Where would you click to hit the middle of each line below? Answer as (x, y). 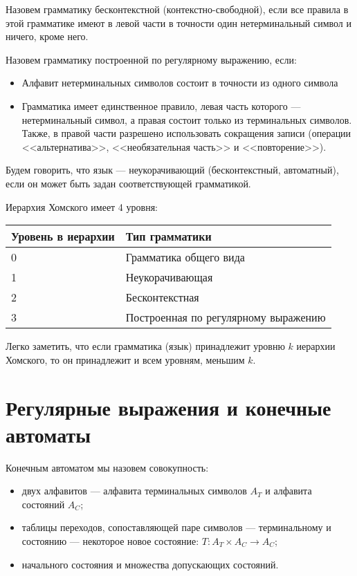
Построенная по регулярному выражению (226, 317)
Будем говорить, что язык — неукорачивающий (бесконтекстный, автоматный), (172, 170)
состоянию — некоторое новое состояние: (110, 541)
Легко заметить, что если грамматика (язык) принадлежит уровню (145, 346)
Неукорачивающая (169, 277)
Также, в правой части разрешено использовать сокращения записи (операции (186, 133)
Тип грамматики (168, 236)
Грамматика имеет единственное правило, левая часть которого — (161, 105)
